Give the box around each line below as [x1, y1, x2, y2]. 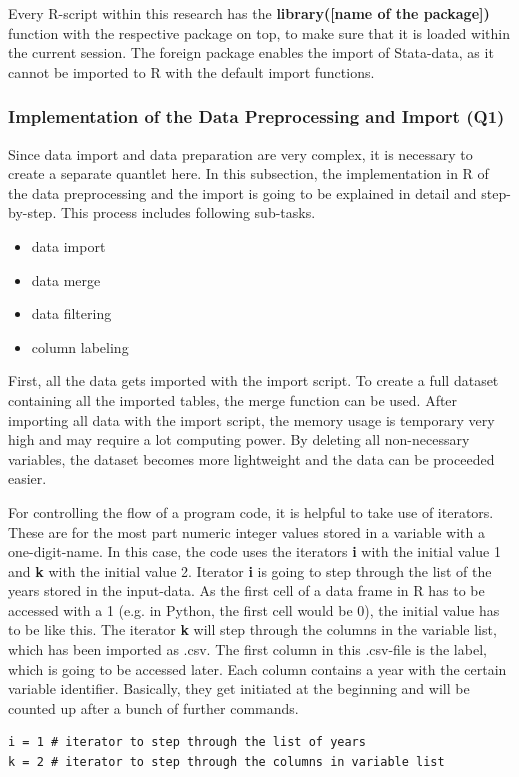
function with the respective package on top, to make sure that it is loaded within [8, 22, 510, 43]
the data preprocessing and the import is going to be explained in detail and [8, 182, 477, 203]
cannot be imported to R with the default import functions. [8, 61, 375, 82]
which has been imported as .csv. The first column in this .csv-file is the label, [8, 639, 487, 660]
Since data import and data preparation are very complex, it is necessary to [8, 143, 473, 164]
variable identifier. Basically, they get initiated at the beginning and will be [8, 678, 470, 699]
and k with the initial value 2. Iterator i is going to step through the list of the [8, 560, 492, 581]
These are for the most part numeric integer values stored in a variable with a [8, 521, 485, 542]
